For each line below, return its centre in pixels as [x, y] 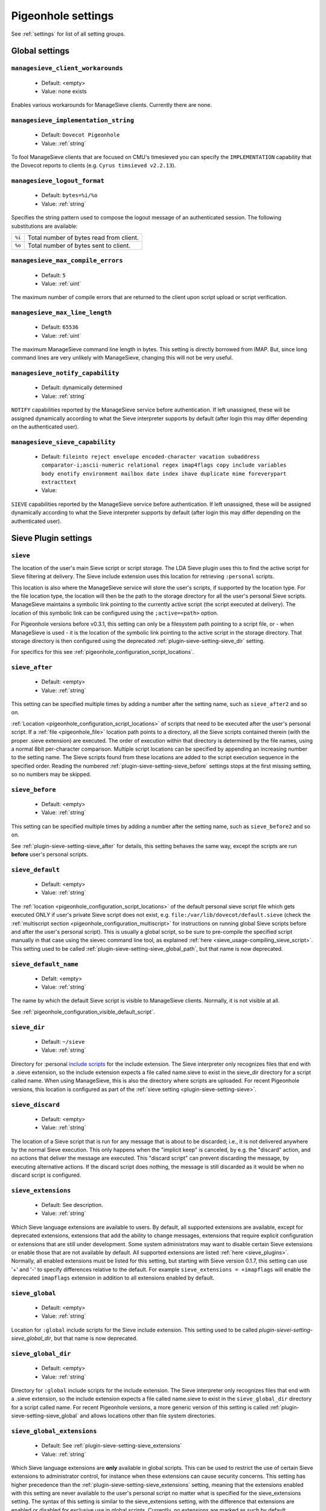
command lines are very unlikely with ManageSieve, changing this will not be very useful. [122, 358]
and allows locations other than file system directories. [148, 1416]
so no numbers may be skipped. [51, 774]
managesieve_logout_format [58, 181]
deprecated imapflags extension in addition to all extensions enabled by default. [113, 1278]
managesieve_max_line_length [61, 313]
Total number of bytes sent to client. [79, 245]
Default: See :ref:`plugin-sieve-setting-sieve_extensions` [112, 1446]
